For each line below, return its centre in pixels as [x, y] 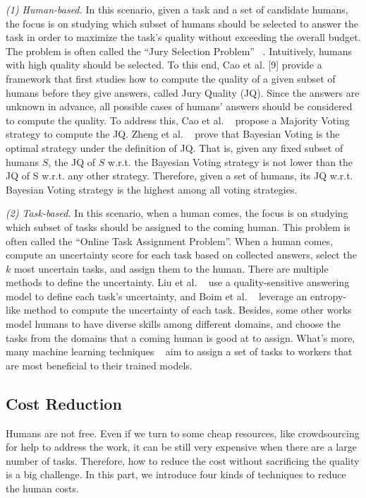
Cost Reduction [64, 403]
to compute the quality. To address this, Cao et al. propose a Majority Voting [178, 120]
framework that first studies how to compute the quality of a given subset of [171, 78]
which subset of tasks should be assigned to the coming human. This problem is [178, 226]
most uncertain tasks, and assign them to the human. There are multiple [171, 268]
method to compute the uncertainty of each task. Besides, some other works [188, 310]
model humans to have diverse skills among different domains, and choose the [173, 324]
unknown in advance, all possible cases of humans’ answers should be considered [179, 106]
